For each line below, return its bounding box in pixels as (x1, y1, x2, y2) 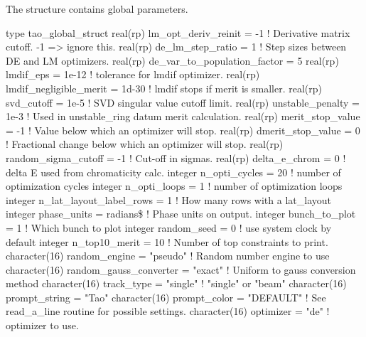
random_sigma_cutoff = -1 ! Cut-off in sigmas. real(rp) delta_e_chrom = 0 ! (6, 150, 346, 165)
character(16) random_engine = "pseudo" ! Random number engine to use (6, 248, 330, 263)
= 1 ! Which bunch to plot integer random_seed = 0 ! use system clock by (6, 220, 332, 235)
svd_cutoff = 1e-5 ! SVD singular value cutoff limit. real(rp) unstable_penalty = (6, 95, 360, 109)
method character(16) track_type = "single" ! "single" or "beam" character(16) (6, 276, 347, 291)
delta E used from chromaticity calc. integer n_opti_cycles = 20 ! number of (6, 164, 341, 179)
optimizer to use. (6, 318, 79, 333)
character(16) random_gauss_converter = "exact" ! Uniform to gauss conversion (6, 262, 356, 277)
